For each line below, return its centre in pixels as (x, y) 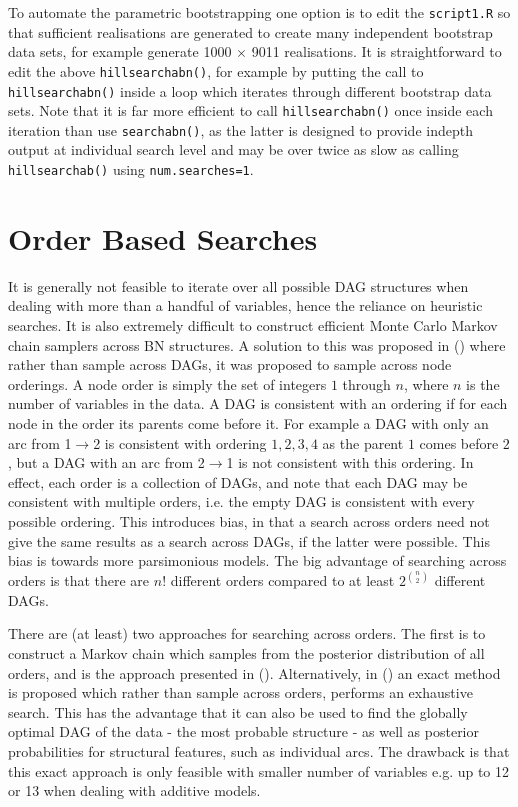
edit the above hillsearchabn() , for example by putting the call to (216, 70)
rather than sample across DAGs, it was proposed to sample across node (230, 364)
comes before (459, 442)
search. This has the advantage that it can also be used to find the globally (238, 711)
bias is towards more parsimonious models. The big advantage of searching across (257, 560)
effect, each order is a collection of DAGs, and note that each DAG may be (238, 481)
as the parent (363, 442)
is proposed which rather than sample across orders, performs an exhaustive (240, 692)
